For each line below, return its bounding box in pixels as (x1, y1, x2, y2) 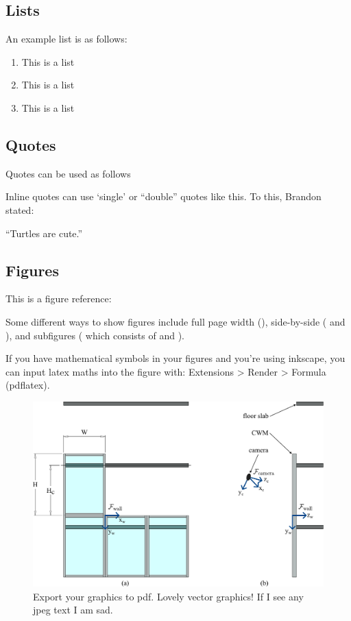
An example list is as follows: (5, 32, 128, 46)
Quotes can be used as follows (5, 166, 131, 180)
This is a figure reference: (5, 291, 112, 306)
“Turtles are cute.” (5, 226, 83, 240)
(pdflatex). (5, 378, 50, 392)
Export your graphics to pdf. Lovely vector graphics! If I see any (33, 589, 304, 603)
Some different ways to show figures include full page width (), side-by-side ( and (5, 314, 346, 328)
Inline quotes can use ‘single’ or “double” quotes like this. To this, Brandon (5, 189, 322, 204)
